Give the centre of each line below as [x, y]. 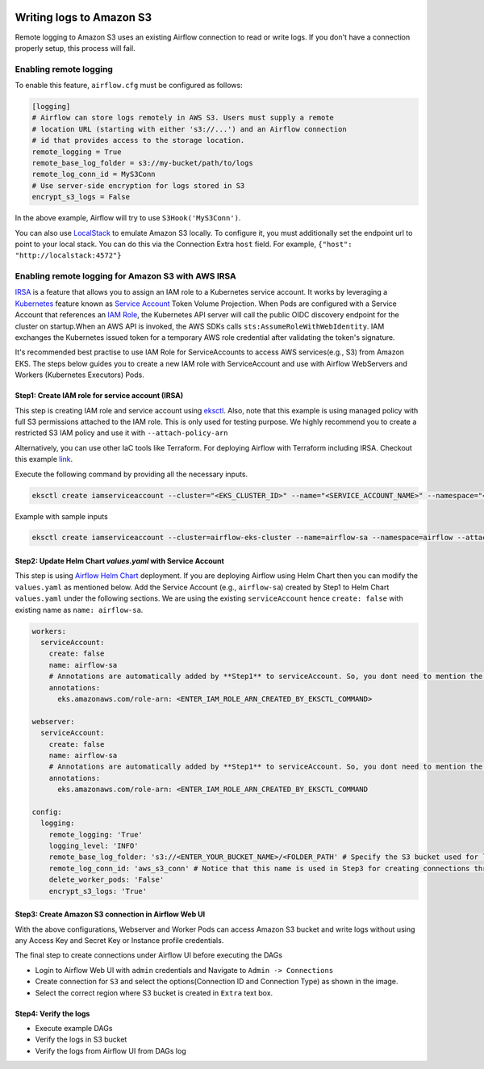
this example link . [44, 459]
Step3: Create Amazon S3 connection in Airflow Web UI [110, 914]
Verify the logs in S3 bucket [81, 1040]
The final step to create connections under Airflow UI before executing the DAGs [148, 955]
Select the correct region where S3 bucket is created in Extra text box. [154, 992]
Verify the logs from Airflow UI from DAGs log [111, 1050]
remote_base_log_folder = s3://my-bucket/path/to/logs [142, 163]
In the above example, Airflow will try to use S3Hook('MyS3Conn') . [128, 218]
